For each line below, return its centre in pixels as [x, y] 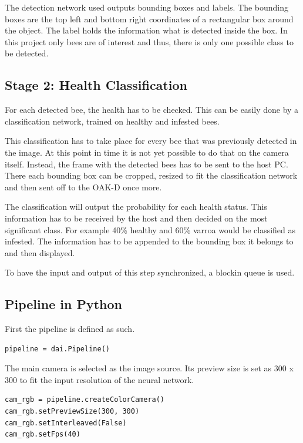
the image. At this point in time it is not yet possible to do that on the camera [147, 152]
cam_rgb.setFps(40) [43, 434]
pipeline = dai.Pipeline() [57, 349]
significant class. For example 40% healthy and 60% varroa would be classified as [150, 229]
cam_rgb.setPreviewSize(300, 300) [72, 412]
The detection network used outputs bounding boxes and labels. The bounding [147, 7]
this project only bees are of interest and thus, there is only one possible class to [149, 41]
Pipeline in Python [64, 304]
